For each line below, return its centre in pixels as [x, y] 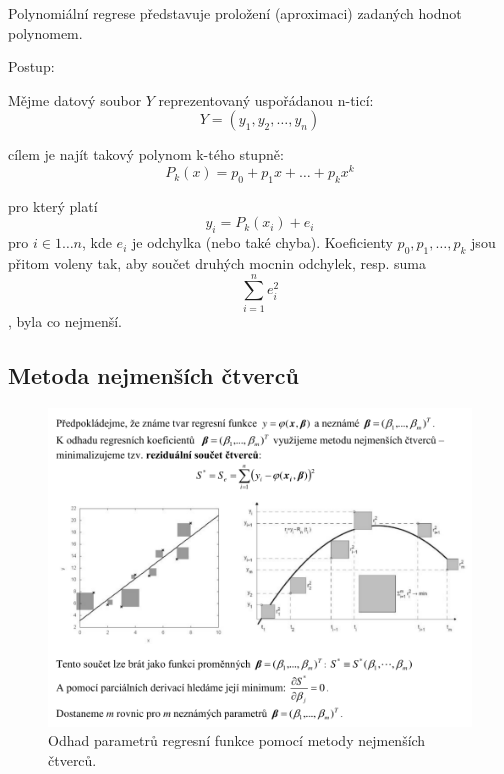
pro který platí [53, 205]
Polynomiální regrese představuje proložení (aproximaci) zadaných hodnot [235, 13]
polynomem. [45, 32]
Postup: [31, 66]
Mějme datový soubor [75, 99]
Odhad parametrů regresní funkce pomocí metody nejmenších [237, 740]
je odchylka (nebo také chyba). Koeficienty [262, 242]
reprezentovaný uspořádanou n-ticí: [266, 99]
